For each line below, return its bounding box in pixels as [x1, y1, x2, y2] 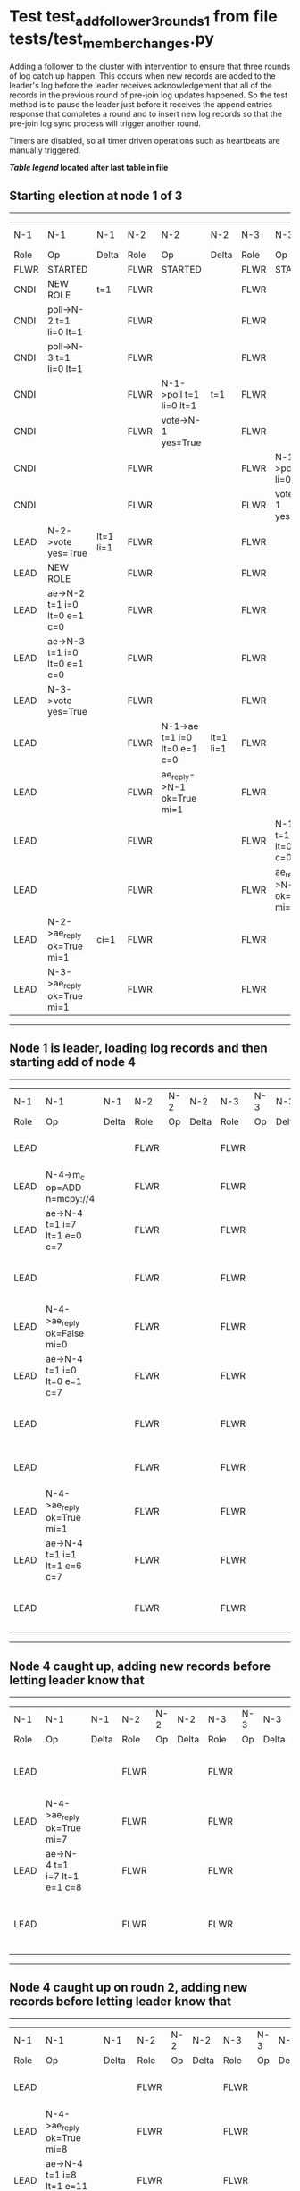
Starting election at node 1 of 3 [9, 188, 183, 203]
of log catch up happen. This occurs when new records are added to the [9, 71, 276, 81]
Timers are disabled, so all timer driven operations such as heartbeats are [9, 136, 280, 147]
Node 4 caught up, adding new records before [9, 1658, 271, 1674]
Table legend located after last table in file [9, 163, 169, 173]
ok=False [46, 1327, 85, 1339]
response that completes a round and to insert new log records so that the [9, 109, 283, 120]
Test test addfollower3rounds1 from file [9, 6, 279, 29]
